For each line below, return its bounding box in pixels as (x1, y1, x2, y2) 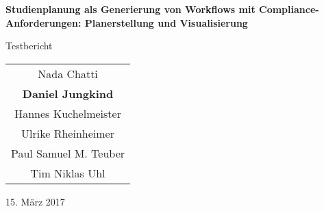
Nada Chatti (38, 65, 98, 82)
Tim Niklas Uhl (30, 164, 105, 181)
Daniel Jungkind (22, 85, 114, 101)
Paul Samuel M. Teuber (11, 145, 125, 161)
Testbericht (5, 38, 53, 53)
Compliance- (259, 2, 319, 16)
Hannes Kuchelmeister (14, 105, 121, 121)
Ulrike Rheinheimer (21, 125, 114, 141)
